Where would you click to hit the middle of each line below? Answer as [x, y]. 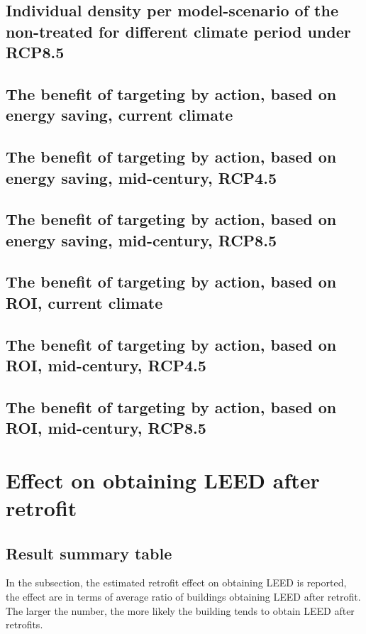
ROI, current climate [84, 302]
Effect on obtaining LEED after [163, 480]
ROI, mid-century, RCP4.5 [106, 365]
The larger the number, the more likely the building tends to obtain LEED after [180, 610]
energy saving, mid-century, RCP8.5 [141, 240]
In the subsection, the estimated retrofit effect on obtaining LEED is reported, [176, 583]
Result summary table [89, 553]
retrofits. [24, 624]
